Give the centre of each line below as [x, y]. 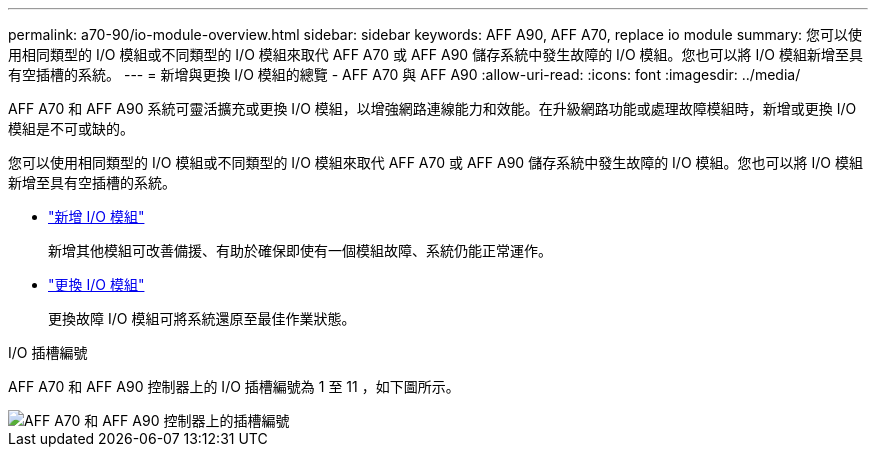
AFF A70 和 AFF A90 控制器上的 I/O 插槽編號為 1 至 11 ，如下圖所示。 [234, 386]
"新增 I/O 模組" [96, 216]
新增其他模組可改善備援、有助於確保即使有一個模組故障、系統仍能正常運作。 [300, 250]
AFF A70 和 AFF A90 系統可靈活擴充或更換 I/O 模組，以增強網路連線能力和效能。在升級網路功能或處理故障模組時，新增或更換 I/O [432, 108]
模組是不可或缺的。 [71, 128]
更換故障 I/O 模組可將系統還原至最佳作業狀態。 [202, 318]
